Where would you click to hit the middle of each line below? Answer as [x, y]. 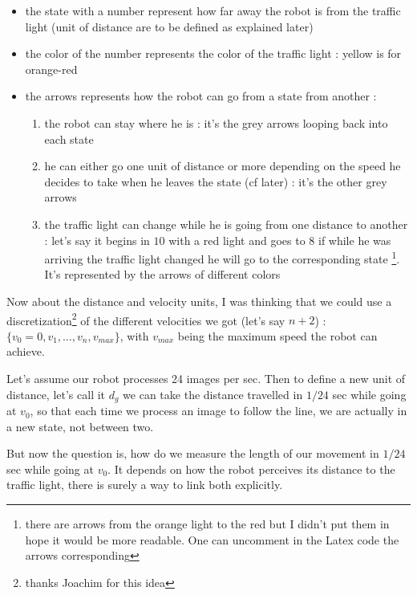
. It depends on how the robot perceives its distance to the [251, 469]
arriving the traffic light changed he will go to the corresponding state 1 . [222, 257]
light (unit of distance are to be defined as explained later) [169, 26]
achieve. [26, 351]
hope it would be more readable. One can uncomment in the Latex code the [212, 539]
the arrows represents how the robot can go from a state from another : [201, 96]
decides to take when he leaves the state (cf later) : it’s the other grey [216, 181]
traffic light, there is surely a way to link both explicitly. [145, 485]
